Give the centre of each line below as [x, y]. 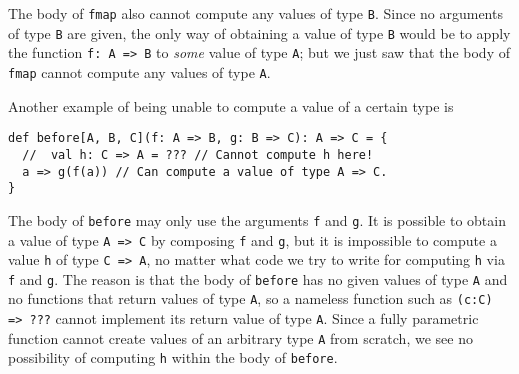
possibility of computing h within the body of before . [173, 357]
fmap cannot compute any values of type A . [139, 71]
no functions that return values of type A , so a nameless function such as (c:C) [250, 298]
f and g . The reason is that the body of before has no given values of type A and [258, 278]
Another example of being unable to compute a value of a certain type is [231, 105]
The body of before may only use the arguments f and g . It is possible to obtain [257, 219]
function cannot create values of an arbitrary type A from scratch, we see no [240, 337]
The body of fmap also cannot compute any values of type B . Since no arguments [255, 13]
